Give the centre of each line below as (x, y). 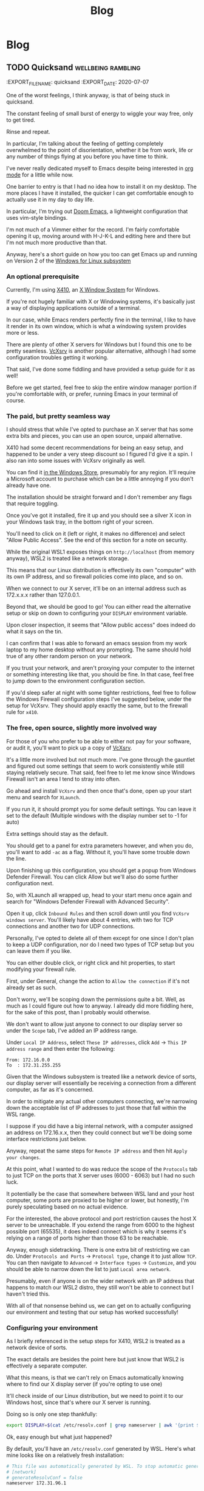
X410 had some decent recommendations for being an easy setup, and (95, 447)
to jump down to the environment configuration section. (76, 681)
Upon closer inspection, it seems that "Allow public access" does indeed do (101, 625)
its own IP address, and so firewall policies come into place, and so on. (95, 577)
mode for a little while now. (40, 175)
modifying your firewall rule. (42, 969)
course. (16, 401)
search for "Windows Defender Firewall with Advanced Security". (88, 901)
